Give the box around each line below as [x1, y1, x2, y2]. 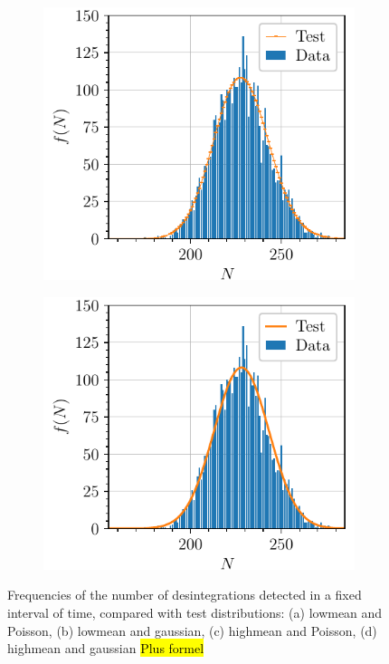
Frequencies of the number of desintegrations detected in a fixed [7, 585, 362, 604]
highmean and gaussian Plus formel [7, 639, 204, 658]
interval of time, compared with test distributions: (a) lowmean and [7, 602, 383, 621]
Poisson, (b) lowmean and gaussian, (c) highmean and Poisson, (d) [7, 621, 377, 640]
